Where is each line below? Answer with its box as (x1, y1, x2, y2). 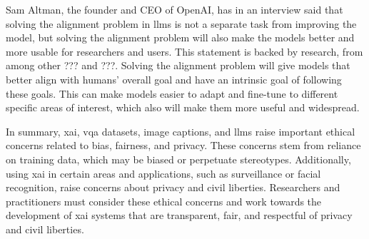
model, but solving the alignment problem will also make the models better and (6, 30, 355, 45)
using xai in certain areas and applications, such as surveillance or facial (6, 166, 321, 180)
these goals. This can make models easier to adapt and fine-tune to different (6, 86, 338, 101)
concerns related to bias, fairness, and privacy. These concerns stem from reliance (6, 138, 361, 153)
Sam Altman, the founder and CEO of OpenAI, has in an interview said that (6, 2, 343, 16)
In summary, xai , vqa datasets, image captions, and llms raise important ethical (6, 123, 355, 138)
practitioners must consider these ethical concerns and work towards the (6, 193, 322, 208)
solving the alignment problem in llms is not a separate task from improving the (6, 16, 357, 31)
